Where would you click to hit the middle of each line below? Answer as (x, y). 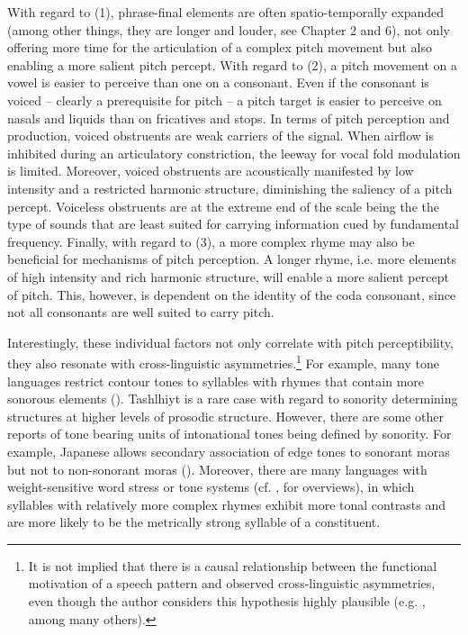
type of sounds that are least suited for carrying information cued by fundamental (233, 224)
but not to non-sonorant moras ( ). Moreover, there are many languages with (217, 469)
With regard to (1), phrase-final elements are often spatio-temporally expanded (226, 12)
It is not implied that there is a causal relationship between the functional (233, 565)
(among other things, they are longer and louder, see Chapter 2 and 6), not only (229, 29)
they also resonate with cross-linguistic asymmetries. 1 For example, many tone (223, 362)
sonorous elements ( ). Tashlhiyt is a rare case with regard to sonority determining (233, 399)
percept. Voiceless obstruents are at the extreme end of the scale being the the (223, 206)
